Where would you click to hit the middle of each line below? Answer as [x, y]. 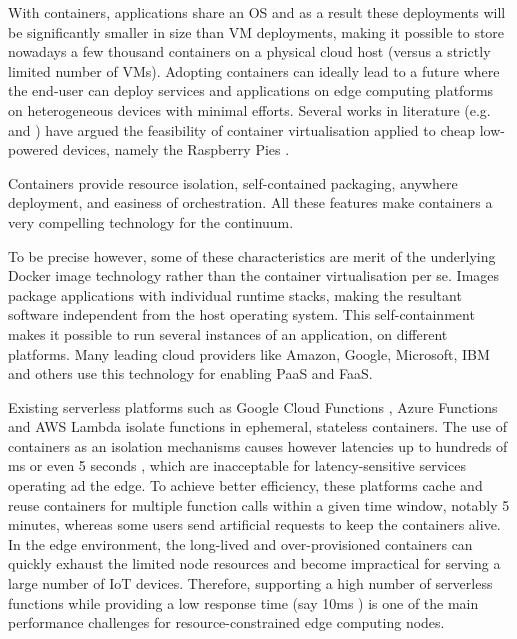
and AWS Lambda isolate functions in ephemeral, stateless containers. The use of [257, 426]
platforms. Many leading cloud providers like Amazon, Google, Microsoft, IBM [249, 353]
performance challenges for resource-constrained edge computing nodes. [226, 622]
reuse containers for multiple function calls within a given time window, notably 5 [259, 504]
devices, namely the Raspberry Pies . [176, 149]
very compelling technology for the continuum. [151, 221]
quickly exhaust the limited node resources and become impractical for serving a [254, 563]
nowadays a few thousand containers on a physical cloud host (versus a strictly [249, 51]
